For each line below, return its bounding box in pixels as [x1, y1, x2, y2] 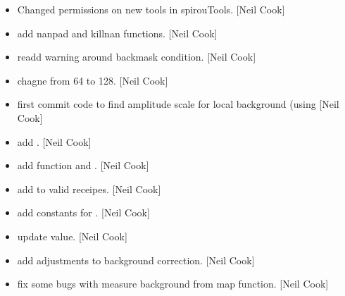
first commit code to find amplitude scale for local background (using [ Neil [17, 97, 339, 111]
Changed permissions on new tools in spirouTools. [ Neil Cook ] [17, 2, 285, 16]
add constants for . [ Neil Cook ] [17, 205, 150, 220]
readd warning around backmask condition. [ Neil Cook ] [17, 49, 256, 64]
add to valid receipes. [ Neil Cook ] [17, 181, 161, 196]
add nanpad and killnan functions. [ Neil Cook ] [17, 25, 218, 40]
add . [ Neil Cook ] [17, 134, 92, 149]
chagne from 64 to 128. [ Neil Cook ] [17, 73, 168, 87]
